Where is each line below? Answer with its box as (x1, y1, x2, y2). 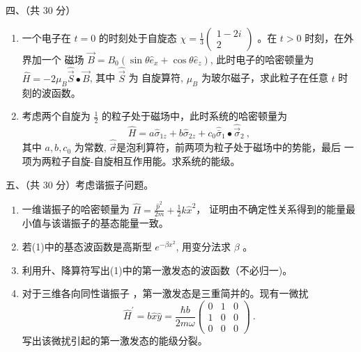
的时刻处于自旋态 (98, 30, 177, 45)
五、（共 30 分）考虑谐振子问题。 (6, 177, 154, 191)
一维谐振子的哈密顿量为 (22, 202, 130, 216)
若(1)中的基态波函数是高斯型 (22, 239, 152, 254)
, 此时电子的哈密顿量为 (210, 51, 314, 66)
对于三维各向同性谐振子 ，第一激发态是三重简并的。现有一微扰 (22, 286, 309, 301)
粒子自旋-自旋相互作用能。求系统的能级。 (51, 153, 240, 168)
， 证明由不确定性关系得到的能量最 (196, 202, 355, 216)
